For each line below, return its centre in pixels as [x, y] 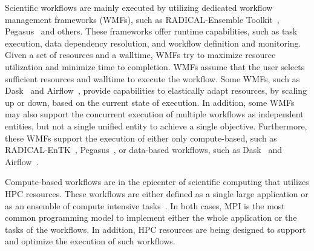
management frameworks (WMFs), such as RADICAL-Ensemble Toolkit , [142, 19]
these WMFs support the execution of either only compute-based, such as [141, 138]
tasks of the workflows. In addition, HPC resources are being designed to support [155, 229]
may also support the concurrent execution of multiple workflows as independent [154, 114]
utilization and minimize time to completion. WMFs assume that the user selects [155, 66]
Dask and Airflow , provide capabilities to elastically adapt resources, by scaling [156, 90]
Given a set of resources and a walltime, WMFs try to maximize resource [140, 55]
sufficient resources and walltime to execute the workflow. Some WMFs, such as [152, 78]
